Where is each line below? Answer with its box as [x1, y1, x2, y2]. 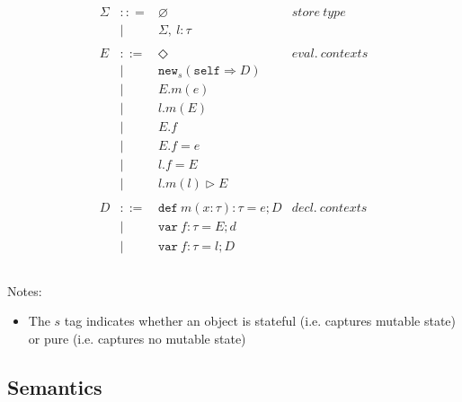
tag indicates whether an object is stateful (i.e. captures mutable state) [64, 311, 457, 330]
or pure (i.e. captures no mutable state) [28, 328, 246, 347]
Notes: [7, 281, 42, 300]
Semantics [7, 372, 102, 400]
